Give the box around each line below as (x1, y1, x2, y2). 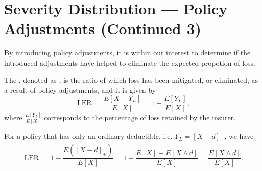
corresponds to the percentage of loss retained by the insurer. (44, 112, 236, 123)
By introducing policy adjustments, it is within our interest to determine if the (4, 47, 251, 58)
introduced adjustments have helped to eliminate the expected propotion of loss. (4, 57, 255, 68)
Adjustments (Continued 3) (4, 18, 202, 39)
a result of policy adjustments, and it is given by (4, 84, 156, 95)
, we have (224, 131, 254, 141)
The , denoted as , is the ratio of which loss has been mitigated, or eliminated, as (4, 74, 258, 85)
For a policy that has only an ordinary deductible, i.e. (4, 131, 173, 141)
